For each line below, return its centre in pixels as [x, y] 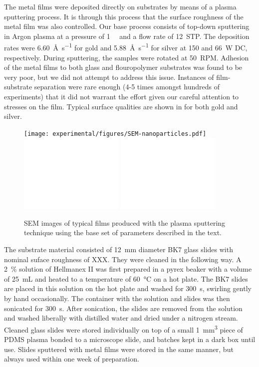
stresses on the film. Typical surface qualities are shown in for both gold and [121, 106]
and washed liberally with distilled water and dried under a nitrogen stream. [121, 318]
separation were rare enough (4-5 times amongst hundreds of [127, 87]
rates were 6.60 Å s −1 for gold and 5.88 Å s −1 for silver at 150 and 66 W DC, [126, 47]
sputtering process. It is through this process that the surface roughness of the [124, 16]
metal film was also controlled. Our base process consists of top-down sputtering [127, 26]
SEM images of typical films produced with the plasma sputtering [125, 222]
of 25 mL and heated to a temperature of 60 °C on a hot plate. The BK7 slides [126, 278]
